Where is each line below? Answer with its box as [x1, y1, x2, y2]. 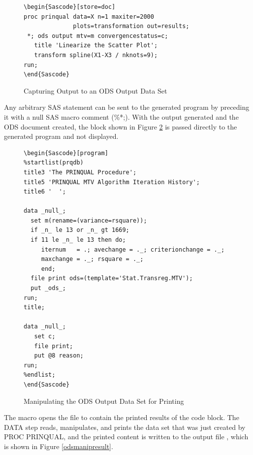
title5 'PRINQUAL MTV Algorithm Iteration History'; [24, 178, 200, 186]
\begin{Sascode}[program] [24, 149, 108, 157]
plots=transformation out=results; [73, 23, 190, 30]
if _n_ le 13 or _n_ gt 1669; [31, 227, 129, 234]
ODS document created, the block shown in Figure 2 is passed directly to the [4, 121, 237, 131]
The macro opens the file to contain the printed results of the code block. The [4, 412, 239, 422]
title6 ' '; [24, 188, 66, 195]
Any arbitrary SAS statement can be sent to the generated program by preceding [4, 102, 250, 112]
